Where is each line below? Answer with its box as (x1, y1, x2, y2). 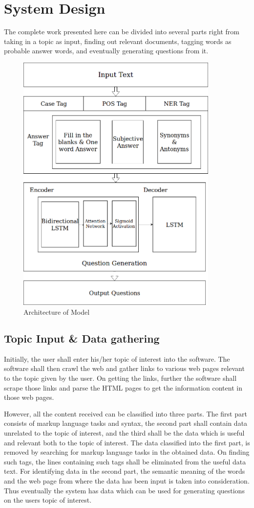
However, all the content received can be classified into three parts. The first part (4, 408, 247, 418)
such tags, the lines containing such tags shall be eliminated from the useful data (4, 456, 246, 466)
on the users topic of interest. (4, 495, 92, 505)
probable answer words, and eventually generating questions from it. (4, 46, 209, 56)
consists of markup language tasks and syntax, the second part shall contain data (4, 418, 248, 428)
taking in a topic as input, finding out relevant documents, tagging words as (4, 36, 232, 46)
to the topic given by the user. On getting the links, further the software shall (4, 373, 237, 383)
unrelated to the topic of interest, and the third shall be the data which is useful (4, 428, 245, 438)
